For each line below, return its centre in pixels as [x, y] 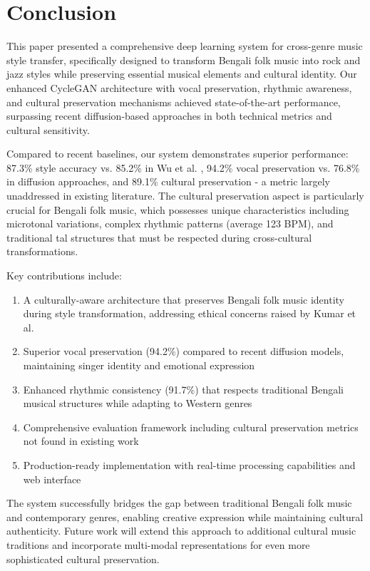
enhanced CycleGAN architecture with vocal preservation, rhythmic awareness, [179, 87]
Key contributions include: [64, 276]
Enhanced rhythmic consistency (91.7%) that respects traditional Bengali [184, 389]
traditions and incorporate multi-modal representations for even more [158, 544]
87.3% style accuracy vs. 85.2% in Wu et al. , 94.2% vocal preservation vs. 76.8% [183, 167]
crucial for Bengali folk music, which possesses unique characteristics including [178, 209]
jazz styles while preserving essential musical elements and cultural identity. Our [182, 74]
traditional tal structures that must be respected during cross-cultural [159, 237]
